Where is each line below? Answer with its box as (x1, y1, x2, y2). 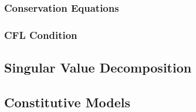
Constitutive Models (4, 93, 131, 111)
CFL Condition (4, 27, 77, 42)
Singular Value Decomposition (4, 58, 192, 77)
